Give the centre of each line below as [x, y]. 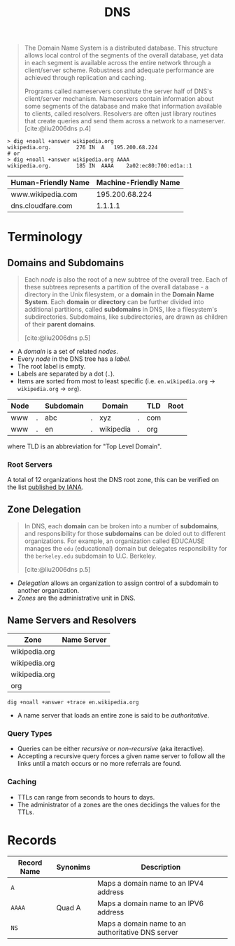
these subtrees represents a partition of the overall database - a [116, 287]
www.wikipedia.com [44, 195]
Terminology [45, 237]
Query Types [30, 734]
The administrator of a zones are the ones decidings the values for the [119, 804]
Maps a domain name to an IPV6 [150, 903]
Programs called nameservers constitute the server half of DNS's [118, 91]
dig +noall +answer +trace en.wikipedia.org [73, 702]
